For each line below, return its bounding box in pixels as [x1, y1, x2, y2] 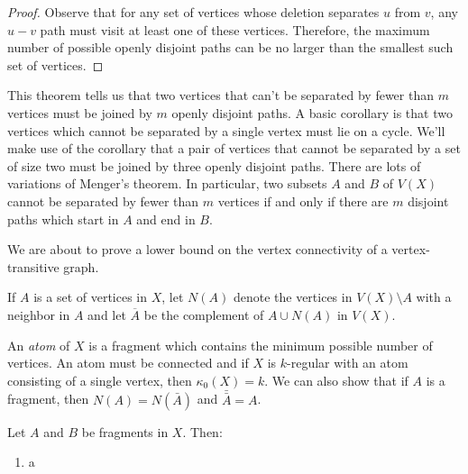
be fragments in [81, 422, 169, 441]
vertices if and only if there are [217, 191, 389, 210]
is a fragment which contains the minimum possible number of [88, 335, 433, 354]
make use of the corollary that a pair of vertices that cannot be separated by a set [7, 139, 461, 158]
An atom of [7, 335, 70, 354]
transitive [7, 257, 60, 276]
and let [87, 305, 126, 324]
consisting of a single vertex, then [7, 370, 192, 389]
